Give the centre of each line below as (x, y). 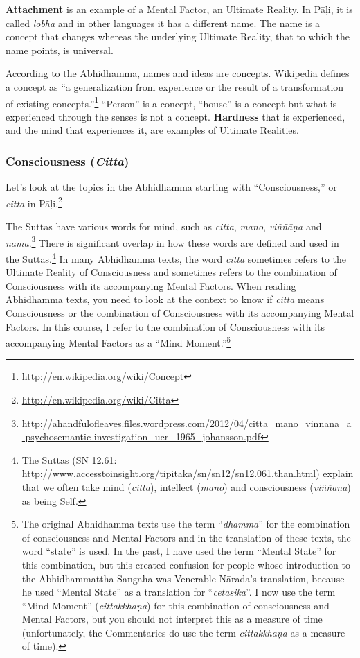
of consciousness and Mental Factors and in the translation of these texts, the (186, 537)
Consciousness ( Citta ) (67, 161)
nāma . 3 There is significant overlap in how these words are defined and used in (172, 241)
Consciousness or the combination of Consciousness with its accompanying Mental (180, 312)
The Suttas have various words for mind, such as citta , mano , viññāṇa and (164, 226)
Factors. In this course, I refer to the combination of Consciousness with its (165, 326)
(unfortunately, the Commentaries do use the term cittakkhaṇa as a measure (183, 632)
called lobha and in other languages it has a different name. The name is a (163, 23)
